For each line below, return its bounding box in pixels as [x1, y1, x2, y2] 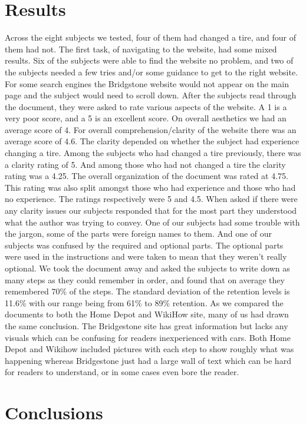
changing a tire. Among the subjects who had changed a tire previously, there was [5, 147, 301, 159]
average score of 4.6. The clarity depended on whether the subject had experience [5, 135, 300, 147]
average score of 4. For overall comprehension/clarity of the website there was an [5, 123, 297, 135]
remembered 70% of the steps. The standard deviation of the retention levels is [5, 285, 290, 297]
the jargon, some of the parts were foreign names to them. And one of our [5, 227, 272, 240]
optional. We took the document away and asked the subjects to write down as [5, 262, 290, 274]
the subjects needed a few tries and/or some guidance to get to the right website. [5, 65, 298, 78]
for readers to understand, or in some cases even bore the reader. [5, 366, 239, 378]
